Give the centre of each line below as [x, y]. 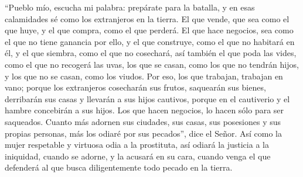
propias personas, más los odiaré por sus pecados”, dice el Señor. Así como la [143, 133]
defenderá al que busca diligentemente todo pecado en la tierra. [119, 167]
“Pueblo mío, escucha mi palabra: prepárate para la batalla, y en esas [130, 7]
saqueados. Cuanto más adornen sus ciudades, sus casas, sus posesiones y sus [143, 121]
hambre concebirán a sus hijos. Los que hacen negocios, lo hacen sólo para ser [144, 110]
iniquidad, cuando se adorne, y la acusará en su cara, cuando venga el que [138, 156]
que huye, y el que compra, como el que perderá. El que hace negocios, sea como [149, 30]
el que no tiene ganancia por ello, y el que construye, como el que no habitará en [150, 41]
